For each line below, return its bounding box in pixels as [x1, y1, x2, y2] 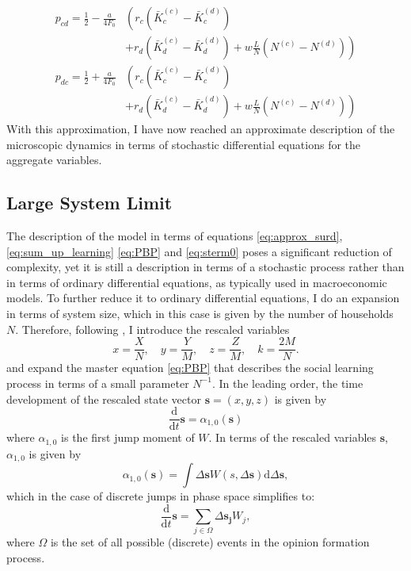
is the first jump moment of [61, 429, 195, 446]
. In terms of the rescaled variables [208, 429, 377, 446]
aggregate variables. [6, 151, 102, 168]
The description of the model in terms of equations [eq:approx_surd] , [6, 228, 343, 244]
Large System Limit [6, 190, 173, 215]
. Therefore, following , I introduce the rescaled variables [15, 320, 290, 337]
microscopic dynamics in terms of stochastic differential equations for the [6, 136, 361, 152]
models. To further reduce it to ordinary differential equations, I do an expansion [6, 289, 400, 306]
